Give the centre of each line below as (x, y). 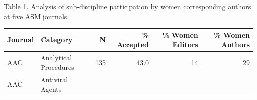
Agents (51, 89)
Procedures (57, 67)
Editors (185, 45)
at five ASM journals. (37, 16)
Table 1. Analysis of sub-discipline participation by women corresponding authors (128, 6)
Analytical (56, 57)
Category (57, 40)
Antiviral (54, 79)
